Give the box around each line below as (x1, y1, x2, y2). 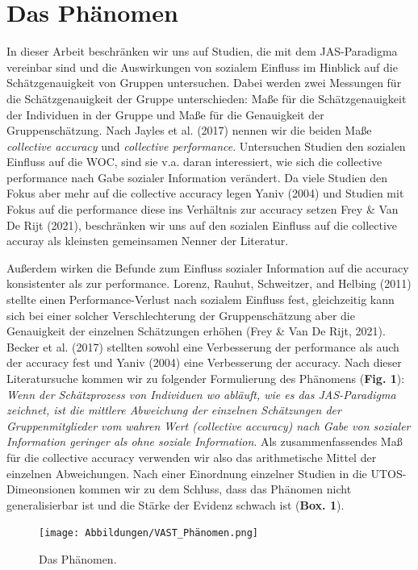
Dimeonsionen (6, 481, 76, 497)
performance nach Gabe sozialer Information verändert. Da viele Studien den (6, 169, 387, 185)
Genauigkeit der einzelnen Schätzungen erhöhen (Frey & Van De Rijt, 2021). (6, 322, 386, 339)
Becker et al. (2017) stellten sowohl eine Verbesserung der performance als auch (6, 338, 399, 355)
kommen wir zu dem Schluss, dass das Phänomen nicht (79, 481, 352, 497)
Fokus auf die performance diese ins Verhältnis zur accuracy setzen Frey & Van (6, 201, 399, 218)
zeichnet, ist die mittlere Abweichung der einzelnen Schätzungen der (6, 401, 341, 418)
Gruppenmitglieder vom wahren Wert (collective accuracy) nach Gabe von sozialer (6, 417, 411, 434)
